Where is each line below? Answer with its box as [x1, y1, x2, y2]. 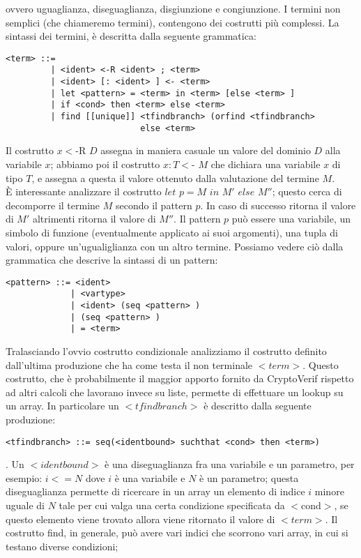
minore [314, 484, 344, 499]
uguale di [6, 498, 45, 512]
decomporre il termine [6, 197, 100, 212]
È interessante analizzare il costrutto [6, 184, 162, 199]
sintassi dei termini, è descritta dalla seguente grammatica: [6, 29, 256, 43]
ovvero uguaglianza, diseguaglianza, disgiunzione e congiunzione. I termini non [6, 1, 341, 15]
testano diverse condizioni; [6, 538, 118, 553]
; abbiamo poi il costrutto [50, 156, 160, 171]
